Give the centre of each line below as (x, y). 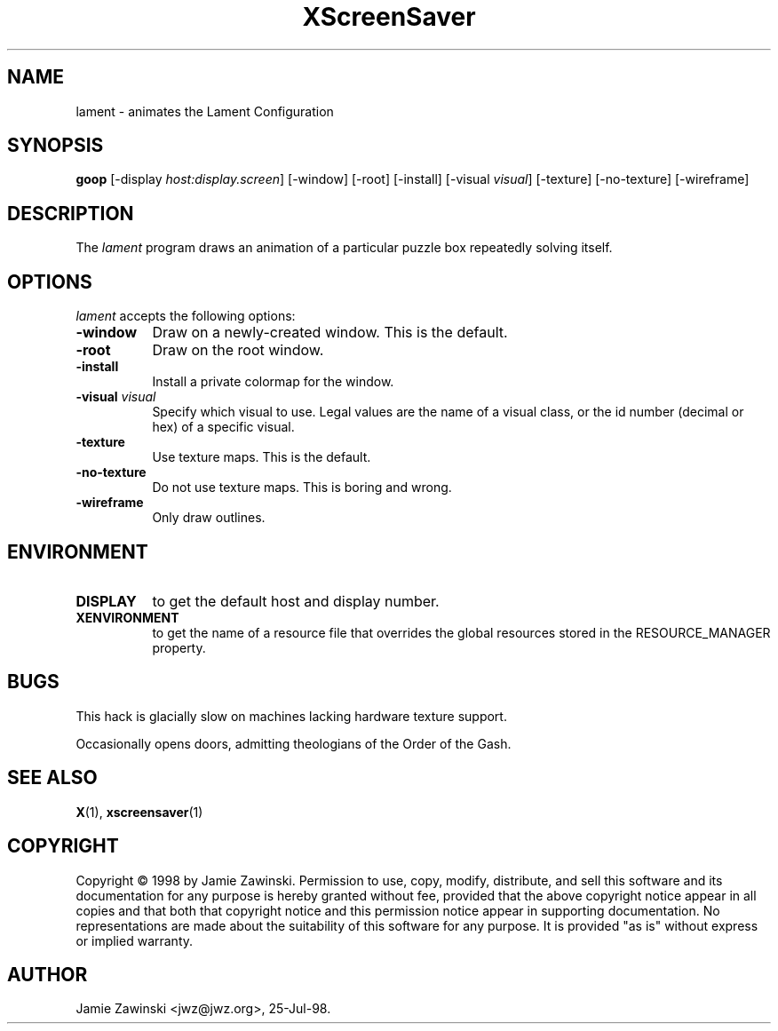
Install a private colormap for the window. (273, 382)
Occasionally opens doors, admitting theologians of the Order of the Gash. (294, 743)
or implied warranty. (135, 940)
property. (179, 647)
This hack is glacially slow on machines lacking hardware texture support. (291, 716)
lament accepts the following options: (186, 316)
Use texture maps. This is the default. (262, 457)
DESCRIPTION (71, 213)
